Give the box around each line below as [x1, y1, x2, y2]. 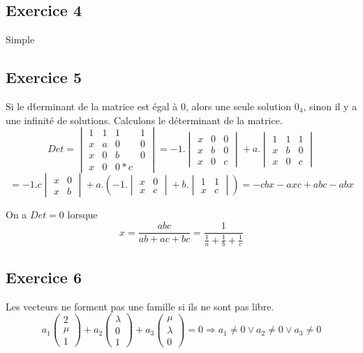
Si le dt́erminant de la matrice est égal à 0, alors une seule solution [6, 99, 292, 113]
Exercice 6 [6, 266, 82, 287]
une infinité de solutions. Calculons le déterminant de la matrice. [6, 112, 283, 127]
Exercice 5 [6, 66, 82, 88]
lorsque [67, 207, 98, 222]
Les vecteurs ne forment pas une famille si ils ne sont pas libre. [6, 299, 274, 313]
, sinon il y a [303, 99, 357, 113]
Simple [6, 32, 35, 47]
